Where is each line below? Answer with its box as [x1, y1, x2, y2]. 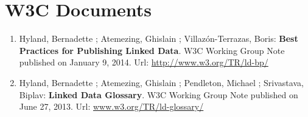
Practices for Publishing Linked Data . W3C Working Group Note [19, 44, 285, 56]
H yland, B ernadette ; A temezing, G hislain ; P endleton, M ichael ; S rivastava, [19, 76, 304, 89]
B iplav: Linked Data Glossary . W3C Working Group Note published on [19, 88, 298, 101]
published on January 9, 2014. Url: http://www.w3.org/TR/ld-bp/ [19, 56, 268, 69]
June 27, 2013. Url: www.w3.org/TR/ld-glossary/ [19, 100, 204, 113]
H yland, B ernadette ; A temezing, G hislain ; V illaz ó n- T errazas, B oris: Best [19, 32, 298, 45]
